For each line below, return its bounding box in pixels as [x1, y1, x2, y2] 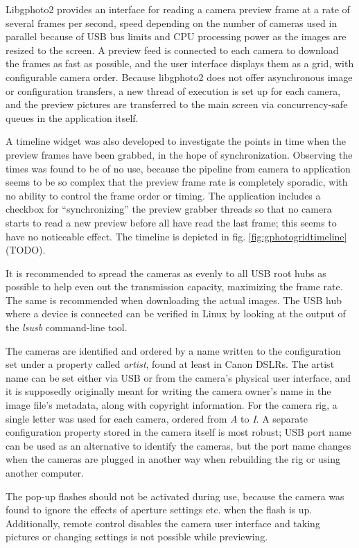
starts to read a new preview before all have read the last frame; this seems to [6, 215, 337, 229]
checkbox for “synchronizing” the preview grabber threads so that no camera [6, 202, 332, 216]
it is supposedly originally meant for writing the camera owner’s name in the [6, 384, 331, 398]
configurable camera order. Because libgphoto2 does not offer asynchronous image [6, 69, 353, 84]
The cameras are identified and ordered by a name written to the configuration [6, 343, 341, 357]
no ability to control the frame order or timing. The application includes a [6, 188, 321, 202]
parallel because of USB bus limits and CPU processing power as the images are [6, 29, 347, 44]
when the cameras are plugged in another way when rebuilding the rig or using [6, 452, 341, 466]
